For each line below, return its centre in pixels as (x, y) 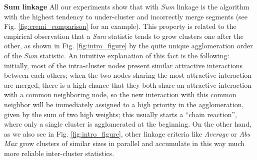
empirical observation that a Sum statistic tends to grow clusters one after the (124, 36)
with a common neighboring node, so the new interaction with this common (120, 94)
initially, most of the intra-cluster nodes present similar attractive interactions (123, 65)
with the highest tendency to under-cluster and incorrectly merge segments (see (126, 16)
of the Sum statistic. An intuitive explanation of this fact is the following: (117, 55)
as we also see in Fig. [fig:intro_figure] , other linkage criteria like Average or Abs (127, 133)
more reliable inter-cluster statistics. (59, 153)
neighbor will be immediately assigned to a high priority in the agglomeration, (124, 104)
